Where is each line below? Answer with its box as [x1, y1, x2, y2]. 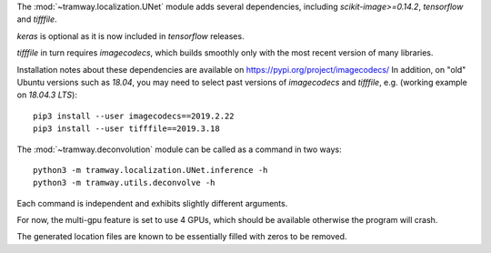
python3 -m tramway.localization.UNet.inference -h [33, 165, 268, 175]
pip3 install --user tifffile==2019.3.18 [33, 124, 220, 134]
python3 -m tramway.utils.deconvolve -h [33, 177, 215, 188]
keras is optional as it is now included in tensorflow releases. [16, 30, 245, 41]
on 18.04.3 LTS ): [16, 89, 77, 100]
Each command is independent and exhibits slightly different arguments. [16, 197, 288, 208]
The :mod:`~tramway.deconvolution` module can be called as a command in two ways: [16, 144, 343, 155]
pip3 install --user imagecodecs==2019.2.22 [33, 110, 235, 121]
